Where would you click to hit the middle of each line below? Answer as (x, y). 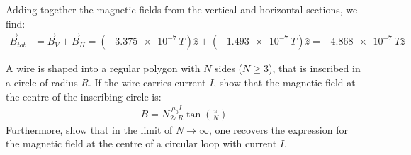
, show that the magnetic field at (285, 82)
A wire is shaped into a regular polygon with (103, 68)
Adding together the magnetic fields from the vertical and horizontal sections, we (182, 9)
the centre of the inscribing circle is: (84, 96)
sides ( (229, 68)
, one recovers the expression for (278, 129)
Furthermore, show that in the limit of (89, 129)
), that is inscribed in (314, 68)
